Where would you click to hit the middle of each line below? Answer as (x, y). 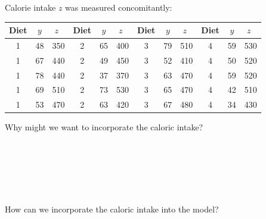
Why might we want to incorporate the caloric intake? (104, 127)
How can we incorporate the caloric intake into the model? (112, 209)
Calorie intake (30, 7)
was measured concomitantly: (119, 7)
